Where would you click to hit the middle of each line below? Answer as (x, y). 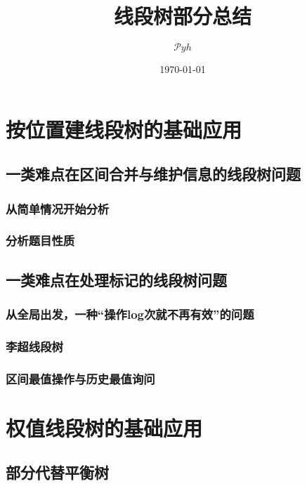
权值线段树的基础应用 (104, 427)
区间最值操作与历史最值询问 (80, 378)
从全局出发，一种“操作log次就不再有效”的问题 (130, 314)
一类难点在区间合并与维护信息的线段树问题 (153, 174)
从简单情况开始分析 (58, 208)
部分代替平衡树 (57, 472)
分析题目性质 (40, 241)
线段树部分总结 (182, 16)
